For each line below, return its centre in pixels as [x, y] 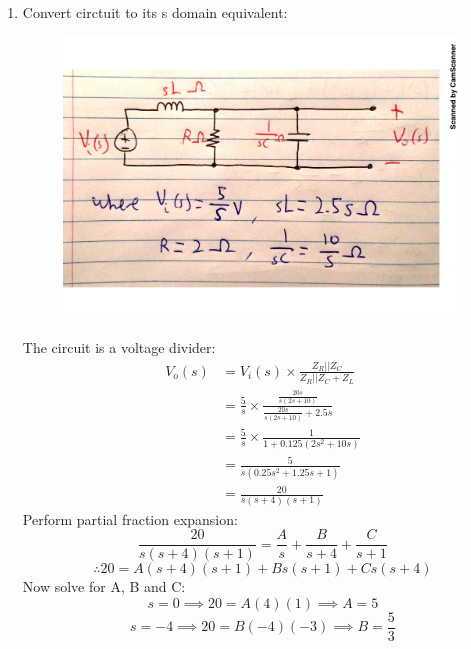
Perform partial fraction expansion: [130, 518]
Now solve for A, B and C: [104, 586]
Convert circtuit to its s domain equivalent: [155, 12]
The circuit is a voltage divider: [119, 347]
